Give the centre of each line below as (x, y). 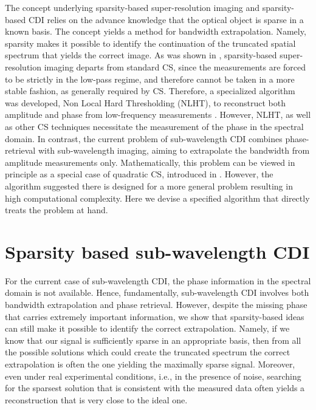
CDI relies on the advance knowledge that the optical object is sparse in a (166, 19)
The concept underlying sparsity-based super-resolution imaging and (132, 7)
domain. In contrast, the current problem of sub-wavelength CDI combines (144, 138)
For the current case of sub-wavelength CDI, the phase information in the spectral (158, 280)
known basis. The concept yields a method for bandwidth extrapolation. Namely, (156, 31)
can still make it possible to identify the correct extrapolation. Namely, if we (147, 328)
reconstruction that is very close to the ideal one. (96, 399)
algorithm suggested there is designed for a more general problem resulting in (149, 186)
